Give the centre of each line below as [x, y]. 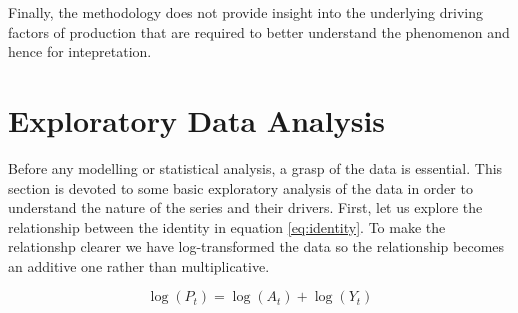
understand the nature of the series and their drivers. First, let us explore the [245, 207]
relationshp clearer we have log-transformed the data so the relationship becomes [256, 246]
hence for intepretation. [80, 51]
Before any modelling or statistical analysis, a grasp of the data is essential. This [255, 167]
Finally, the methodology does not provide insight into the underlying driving [246, 12]
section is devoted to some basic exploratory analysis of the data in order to [240, 187]
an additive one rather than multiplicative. [139, 265]
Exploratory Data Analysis [197, 119]
